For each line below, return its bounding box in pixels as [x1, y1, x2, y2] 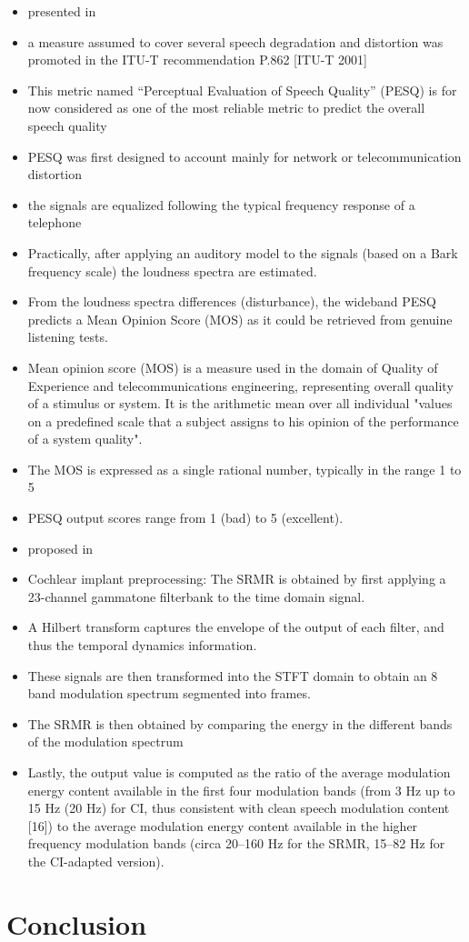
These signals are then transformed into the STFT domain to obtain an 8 [27, 666, 438, 685]
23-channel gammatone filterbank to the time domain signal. [27, 586, 365, 606]
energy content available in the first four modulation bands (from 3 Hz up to [27, 780, 455, 799]
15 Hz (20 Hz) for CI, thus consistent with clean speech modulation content [27, 798, 450, 817]
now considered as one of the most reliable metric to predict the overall [27, 98, 425, 117]
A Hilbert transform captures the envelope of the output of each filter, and [27, 617, 444, 636]
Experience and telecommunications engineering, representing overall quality [27, 376, 454, 395]
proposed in [27, 538, 94, 557]
